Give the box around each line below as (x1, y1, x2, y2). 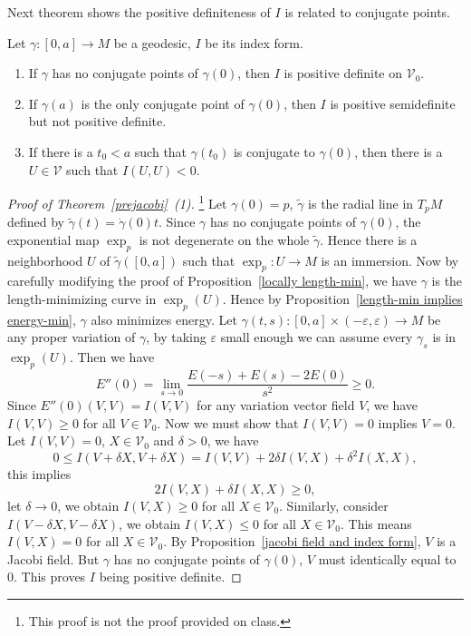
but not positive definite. (28, 112, 167, 131)
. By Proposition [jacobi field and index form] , (163, 532, 421, 551)
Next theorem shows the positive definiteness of (7, 3, 271, 21)
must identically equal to (318, 549, 457, 568)
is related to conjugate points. (284, 3, 450, 21)
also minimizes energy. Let (91, 309, 237, 328)
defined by (7, 212, 65, 231)
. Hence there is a (320, 230, 418, 249)
